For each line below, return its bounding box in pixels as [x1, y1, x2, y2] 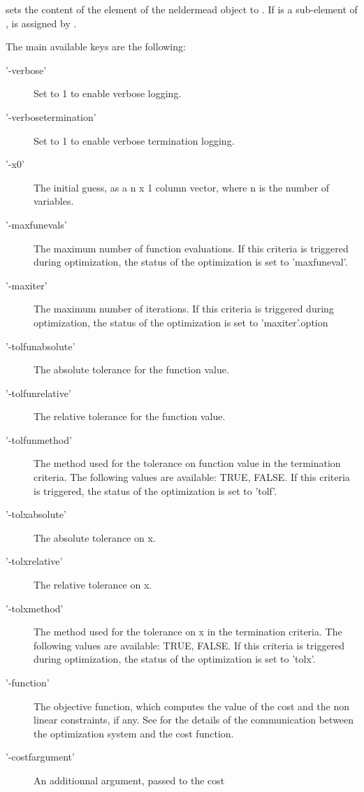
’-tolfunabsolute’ [6, 338, 75, 353]
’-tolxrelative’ [6, 554, 63, 568]
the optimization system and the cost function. [34, 726, 234, 740]
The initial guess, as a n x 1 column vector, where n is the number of [34, 180, 330, 194]
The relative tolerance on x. [34, 577, 152, 592]
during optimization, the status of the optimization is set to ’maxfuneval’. [34, 254, 348, 269]
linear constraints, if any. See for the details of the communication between [34, 712, 354, 727]
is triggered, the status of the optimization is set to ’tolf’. [34, 483, 277, 498]
